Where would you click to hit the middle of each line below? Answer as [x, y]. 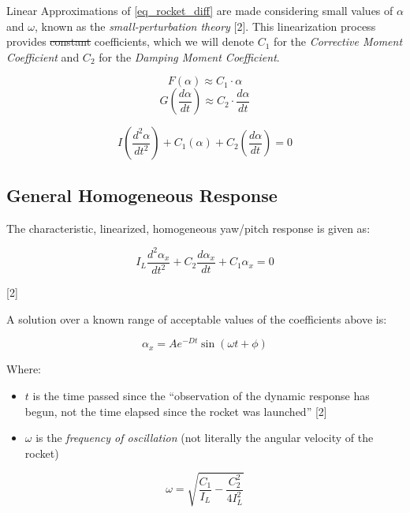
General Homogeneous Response [142, 195]
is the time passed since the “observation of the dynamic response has [201, 395]
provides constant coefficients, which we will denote [130, 41]
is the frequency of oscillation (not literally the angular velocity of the [205, 438]
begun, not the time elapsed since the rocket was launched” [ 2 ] [176, 411]
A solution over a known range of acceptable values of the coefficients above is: [197, 318]
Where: [24, 369]
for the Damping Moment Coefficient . [189, 56]
